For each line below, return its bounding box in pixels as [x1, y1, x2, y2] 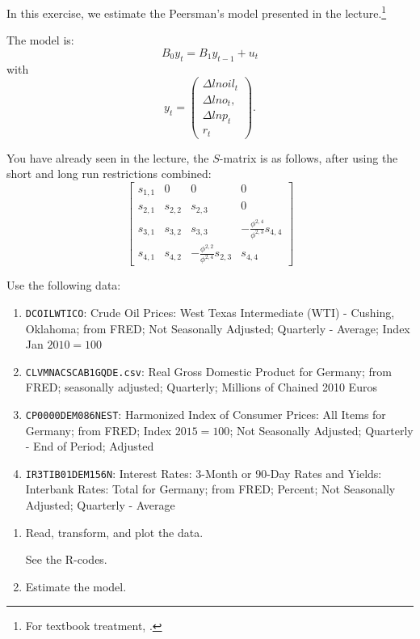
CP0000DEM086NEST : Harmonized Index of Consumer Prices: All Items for [25, 405, 386, 422]
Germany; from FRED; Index [25, 421, 172, 438]
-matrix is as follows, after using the [219, 149, 398, 166]
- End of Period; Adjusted [25, 438, 154, 455]
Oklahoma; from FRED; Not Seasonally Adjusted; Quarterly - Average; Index [25, 319, 410, 336]
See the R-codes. [25, 551, 107, 568]
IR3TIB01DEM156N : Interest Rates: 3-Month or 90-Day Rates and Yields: [25, 464, 382, 481]
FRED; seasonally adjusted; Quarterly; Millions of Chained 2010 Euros [25, 379, 377, 396]
